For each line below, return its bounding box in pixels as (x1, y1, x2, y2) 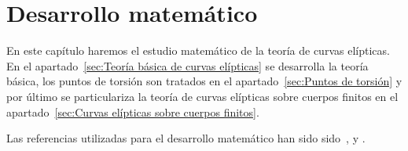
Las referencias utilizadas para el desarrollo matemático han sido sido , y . (6, 130, 366, 146)
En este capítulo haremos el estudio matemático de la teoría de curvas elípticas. (6, 42, 390, 59)
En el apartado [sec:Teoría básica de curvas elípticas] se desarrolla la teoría (6, 57, 369, 74)
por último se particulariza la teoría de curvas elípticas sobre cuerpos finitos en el (6, 88, 399, 104)
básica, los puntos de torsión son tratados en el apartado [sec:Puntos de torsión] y (6, 73, 402, 89)
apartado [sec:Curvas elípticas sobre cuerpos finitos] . (6, 103, 259, 120)
